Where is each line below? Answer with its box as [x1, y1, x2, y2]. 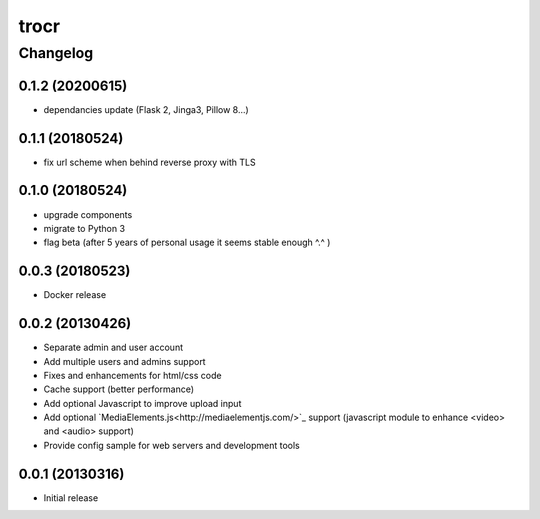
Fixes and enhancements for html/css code [43, 369, 222, 381]
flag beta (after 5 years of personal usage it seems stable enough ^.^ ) [43, 236, 331, 249]
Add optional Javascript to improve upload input [43, 397, 242, 409]
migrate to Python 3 [43, 222, 125, 234]
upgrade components [43, 208, 133, 220]
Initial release [43, 491, 99, 504]
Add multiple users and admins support [43, 355, 206, 367]
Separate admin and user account [43, 341, 184, 354]
